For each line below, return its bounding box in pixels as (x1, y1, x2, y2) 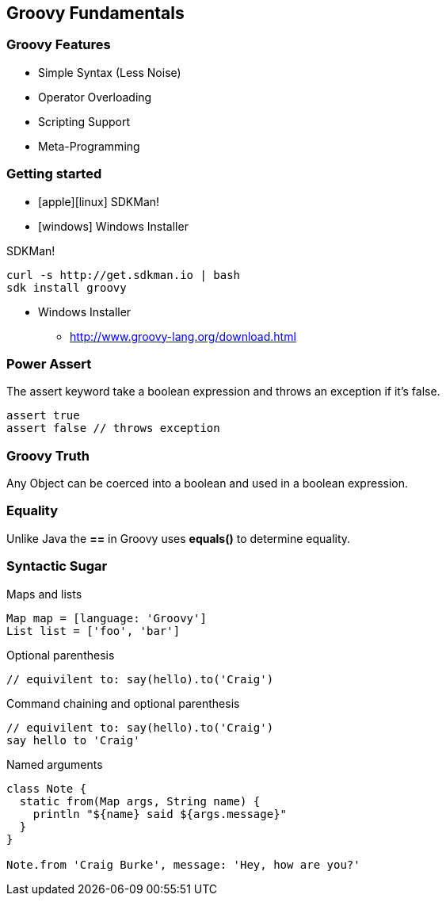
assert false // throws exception (6, 422, 220, 435)
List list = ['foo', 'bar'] (6, 624, 181, 637)
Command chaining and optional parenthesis (6, 696, 240, 710)
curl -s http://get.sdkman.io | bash (6, 268, 241, 281)
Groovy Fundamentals (6, 3, 185, 23)
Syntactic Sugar (6, 558, 108, 575)
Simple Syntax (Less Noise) (38, 65, 181, 79)
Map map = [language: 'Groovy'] (6, 611, 207, 625)
